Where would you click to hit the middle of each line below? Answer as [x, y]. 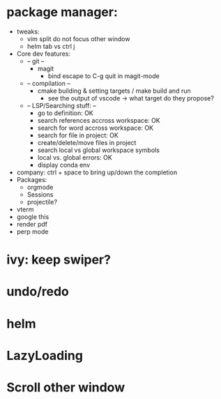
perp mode [32, 232]
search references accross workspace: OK [99, 120]
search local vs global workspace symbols [98, 150]
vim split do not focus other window [78, 38]
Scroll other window [66, 387]
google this [33, 216]
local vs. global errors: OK [75, 157]
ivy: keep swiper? [59, 260]
